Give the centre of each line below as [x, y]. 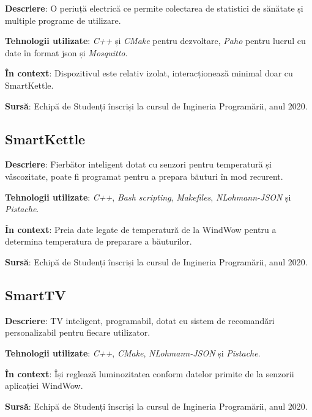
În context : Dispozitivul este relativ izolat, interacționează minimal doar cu [149, 73]
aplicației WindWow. [44, 386]
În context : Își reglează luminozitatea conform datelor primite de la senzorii [150, 373]
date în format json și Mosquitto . [66, 52]
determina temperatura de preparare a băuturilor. [98, 241]
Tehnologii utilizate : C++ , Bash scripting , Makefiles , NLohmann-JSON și [148, 197]
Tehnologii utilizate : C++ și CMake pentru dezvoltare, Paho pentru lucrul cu [155, 41]
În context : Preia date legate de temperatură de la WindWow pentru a [141, 229]
